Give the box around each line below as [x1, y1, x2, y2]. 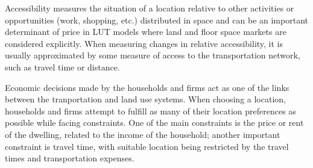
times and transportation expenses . [5, 152, 134, 164]
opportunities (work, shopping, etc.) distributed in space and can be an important [5, 13, 308, 26]
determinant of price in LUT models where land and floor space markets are [5, 25, 286, 38]
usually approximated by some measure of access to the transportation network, [5, 49, 300, 61]
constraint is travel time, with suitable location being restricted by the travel [5, 140, 289, 152]
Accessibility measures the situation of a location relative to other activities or [5, 2, 294, 14]
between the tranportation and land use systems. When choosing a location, [5, 93, 286, 105]
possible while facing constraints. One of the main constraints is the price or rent [5, 116, 304, 129]
